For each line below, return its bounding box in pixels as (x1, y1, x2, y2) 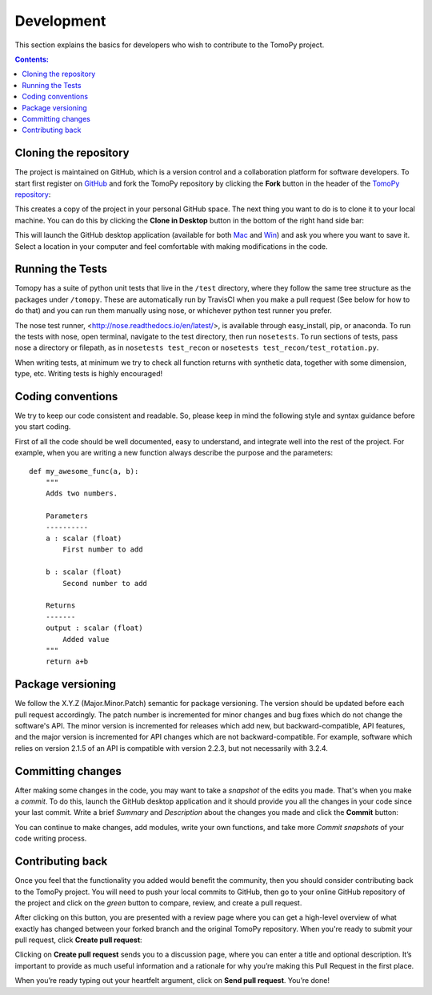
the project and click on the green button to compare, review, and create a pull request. (14, 897, 302, 908)
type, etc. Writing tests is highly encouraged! (14, 369, 163, 379)
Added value (62, 635, 110, 644)
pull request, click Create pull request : (14, 935, 143, 945)
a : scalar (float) (45, 533, 122, 543)
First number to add (62, 545, 143, 554)
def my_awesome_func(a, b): (29, 467, 139, 475)
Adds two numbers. (45, 489, 118, 498)
